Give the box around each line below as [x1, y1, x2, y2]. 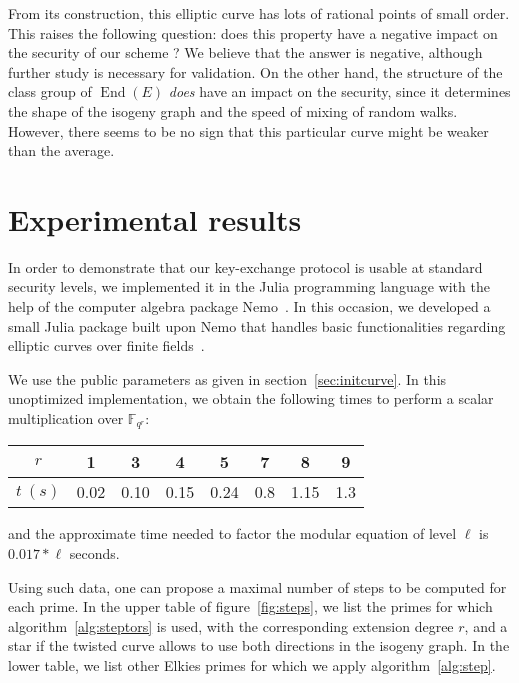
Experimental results [8, 198, 302, 239]
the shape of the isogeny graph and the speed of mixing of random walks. [8, 100, 458, 121]
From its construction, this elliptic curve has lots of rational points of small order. [8, 3, 510, 23]
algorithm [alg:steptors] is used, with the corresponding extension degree [8, 615, 454, 636]
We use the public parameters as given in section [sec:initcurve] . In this [8, 368, 447, 389]
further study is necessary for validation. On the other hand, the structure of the [8, 61, 503, 82]
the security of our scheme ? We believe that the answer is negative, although [8, 42, 483, 63]
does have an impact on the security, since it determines [168, 81, 511, 102]
